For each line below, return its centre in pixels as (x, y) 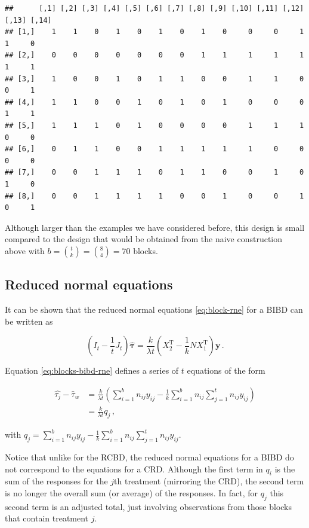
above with (25, 250)
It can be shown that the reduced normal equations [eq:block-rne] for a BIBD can (154, 309)
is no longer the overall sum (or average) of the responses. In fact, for (132, 493)
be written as (29, 321)
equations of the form (226, 370)
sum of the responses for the (56, 481)
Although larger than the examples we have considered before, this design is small (155, 227)
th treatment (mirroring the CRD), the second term (209, 481)
